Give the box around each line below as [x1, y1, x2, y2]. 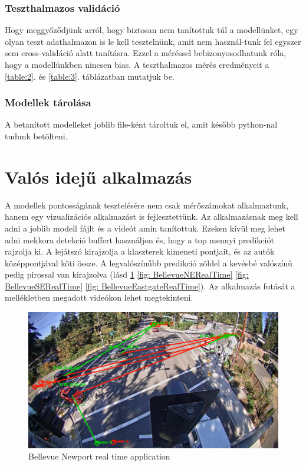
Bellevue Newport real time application [28, 450, 170, 462]
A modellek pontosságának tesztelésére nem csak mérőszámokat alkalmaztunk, [5, 198, 289, 211]
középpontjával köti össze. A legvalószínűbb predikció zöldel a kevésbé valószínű [5, 256, 292, 269]
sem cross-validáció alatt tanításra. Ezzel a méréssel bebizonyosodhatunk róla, [5, 47, 287, 59]
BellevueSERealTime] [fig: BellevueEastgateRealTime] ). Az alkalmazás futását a [5, 279, 295, 292]
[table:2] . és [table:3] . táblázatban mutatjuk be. [5, 70, 175, 82]
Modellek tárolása [5, 95, 91, 110]
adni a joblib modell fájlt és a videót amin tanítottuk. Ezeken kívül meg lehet [5, 221, 285, 234]
